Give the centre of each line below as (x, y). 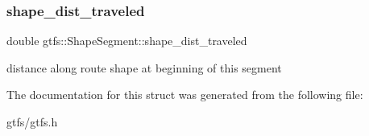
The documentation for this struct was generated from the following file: (185, 95)
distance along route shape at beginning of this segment (144, 67)
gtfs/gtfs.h (32, 122)
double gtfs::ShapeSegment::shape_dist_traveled (127, 41)
